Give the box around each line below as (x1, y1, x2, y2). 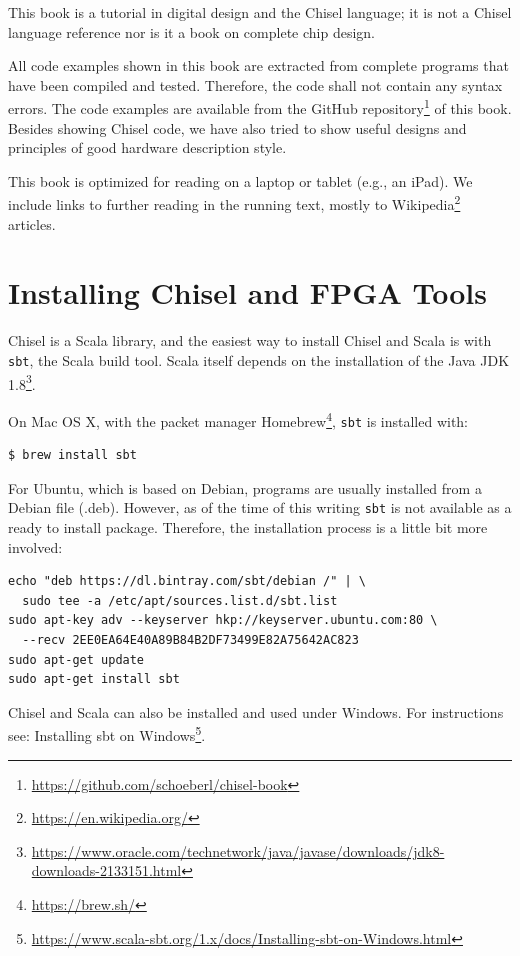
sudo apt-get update (8, 652, 145, 667)
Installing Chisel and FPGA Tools (8, 272, 487, 313)
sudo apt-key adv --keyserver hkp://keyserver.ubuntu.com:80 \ (8, 613, 438, 628)
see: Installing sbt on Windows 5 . (8, 722, 206, 746)
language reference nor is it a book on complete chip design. (8, 21, 375, 42)
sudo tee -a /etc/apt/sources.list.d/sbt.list (22, 593, 338, 608)
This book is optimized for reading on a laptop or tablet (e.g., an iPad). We (8, 170, 473, 191)
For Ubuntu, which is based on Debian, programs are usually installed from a (8, 477, 482, 498)
